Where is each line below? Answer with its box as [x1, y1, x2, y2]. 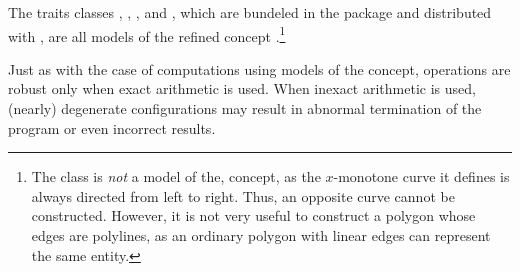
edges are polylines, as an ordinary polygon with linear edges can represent [31, 225, 491, 245]
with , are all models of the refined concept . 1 [8, 22, 286, 46]
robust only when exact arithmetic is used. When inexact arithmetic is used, [8, 78, 476, 99]
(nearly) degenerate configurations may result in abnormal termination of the [8, 98, 482, 119]
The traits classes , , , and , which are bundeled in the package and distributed [8, 2, 492, 22]
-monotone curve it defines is [333, 166, 510, 187]
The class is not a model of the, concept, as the [31, 166, 321, 187]
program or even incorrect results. [8, 117, 216, 138]
